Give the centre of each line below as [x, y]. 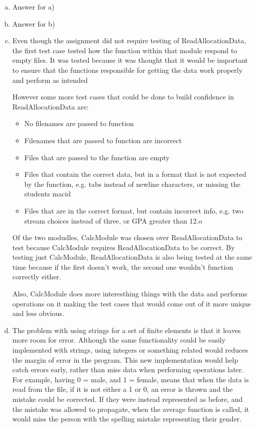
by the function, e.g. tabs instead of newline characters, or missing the [132, 184]
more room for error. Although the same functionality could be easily [119, 340]
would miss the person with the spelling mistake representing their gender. [127, 419]
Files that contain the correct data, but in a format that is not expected [135, 174]
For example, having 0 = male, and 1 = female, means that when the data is [131, 379]
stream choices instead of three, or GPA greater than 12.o [113, 220]
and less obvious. [38, 313]
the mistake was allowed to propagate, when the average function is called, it [131, 409]
